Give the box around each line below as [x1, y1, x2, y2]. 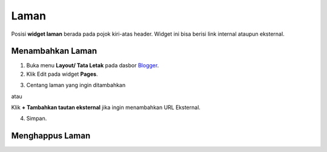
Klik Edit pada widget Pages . [26, 70, 98, 78]
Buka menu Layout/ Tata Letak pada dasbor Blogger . [26, 62, 159, 69]
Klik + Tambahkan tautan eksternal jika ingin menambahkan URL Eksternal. [11, 104, 201, 111]
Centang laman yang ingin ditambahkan [26, 82, 126, 89]
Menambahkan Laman [11, 46, 97, 56]
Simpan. [26, 115, 47, 122]
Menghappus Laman [11, 131, 91, 141]
